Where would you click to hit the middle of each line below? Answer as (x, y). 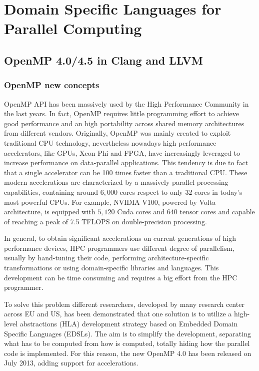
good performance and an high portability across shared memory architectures (124, 123)
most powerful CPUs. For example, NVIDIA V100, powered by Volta (110, 202)
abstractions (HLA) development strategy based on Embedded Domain (129, 324)
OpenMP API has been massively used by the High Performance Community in (126, 103)
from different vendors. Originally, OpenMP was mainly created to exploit (117, 133)
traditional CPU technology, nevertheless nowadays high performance (110, 142)
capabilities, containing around (51, 192)
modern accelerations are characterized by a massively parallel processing (116, 182)
